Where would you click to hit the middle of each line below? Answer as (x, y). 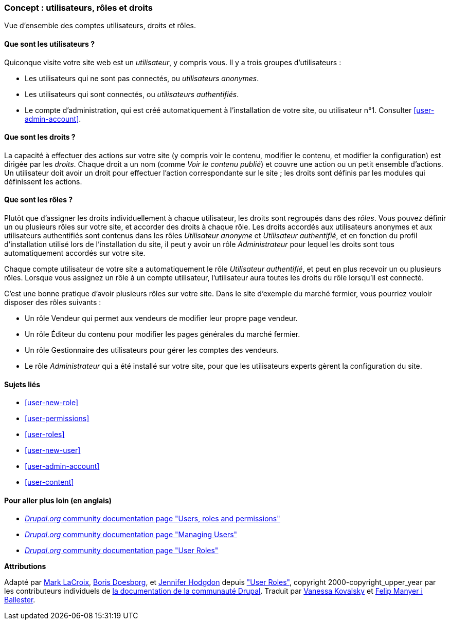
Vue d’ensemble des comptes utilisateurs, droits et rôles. (100, 26)
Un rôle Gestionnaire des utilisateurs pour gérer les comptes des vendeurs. (152, 350)
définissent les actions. (43, 181)
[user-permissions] (57, 419)
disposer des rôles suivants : (53, 302)
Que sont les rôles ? (39, 200)
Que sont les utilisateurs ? (50, 44)
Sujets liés (22, 384)
